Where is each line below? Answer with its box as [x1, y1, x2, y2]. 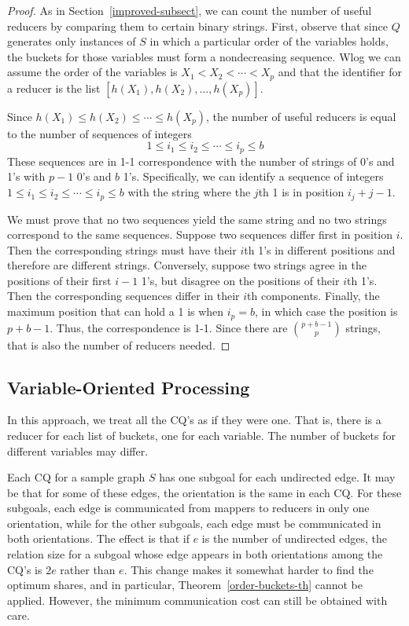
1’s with [7, 168, 46, 185]
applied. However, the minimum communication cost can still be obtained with [7, 591, 388, 608]
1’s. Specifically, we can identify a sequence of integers [123, 168, 384, 185]
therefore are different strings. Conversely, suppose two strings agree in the [7, 257, 367, 273]
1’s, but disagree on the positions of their [141, 272, 340, 288]
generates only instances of [7, 33, 136, 49]
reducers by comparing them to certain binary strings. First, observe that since [7, 17, 388, 34]
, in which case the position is [255, 303, 398, 320]
